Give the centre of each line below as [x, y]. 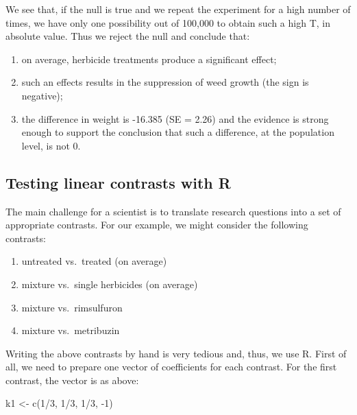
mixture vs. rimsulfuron [72, 307]
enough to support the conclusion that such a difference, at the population [178, 132]
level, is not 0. [51, 145]
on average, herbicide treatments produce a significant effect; [149, 59]
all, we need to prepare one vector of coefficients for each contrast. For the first [171, 367]
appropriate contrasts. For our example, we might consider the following [157, 225]
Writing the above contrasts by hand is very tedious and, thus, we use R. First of [176, 353]
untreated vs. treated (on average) [94, 261]
